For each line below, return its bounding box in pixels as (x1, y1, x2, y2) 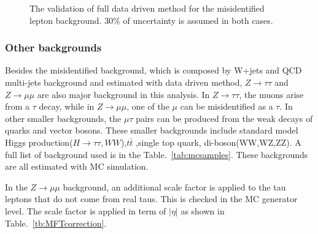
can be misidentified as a (180, 100, 273, 113)
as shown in (180, 204, 225, 217)
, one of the (126, 100, 169, 113)
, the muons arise (239, 88, 304, 100)
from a (5, 100, 30, 113)
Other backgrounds (5, 40, 102, 55)
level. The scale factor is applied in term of (5, 204, 166, 217)
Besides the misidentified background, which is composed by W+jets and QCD (5, 64, 302, 77)
